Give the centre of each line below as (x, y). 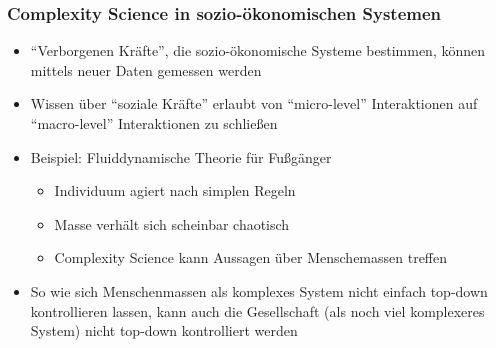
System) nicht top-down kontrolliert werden (164, 330)
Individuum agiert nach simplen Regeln (175, 190)
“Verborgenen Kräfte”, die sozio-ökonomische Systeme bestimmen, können (258, 50)
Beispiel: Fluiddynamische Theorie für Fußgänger (181, 156)
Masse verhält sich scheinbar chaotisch (172, 223)
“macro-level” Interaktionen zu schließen (154, 123)
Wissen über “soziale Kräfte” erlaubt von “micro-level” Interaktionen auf (254, 103)
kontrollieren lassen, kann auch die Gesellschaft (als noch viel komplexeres (257, 310)
